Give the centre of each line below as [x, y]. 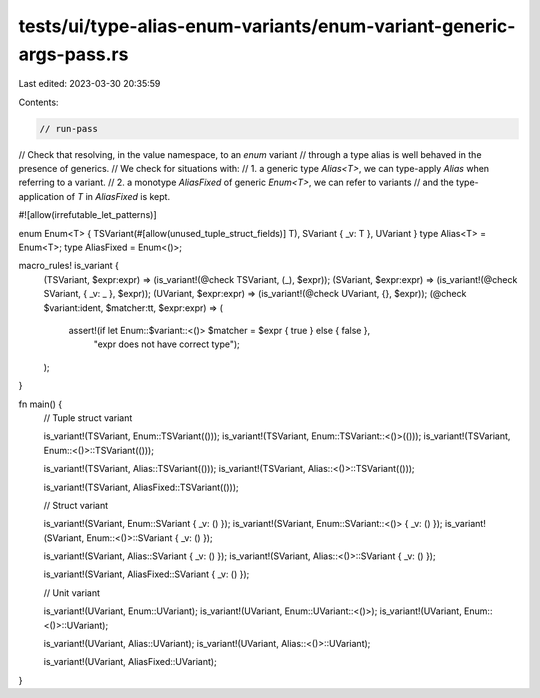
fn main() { [40, 404]
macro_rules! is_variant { [69, 266]
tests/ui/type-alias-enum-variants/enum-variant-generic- [267, 26]
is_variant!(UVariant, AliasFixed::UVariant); [130, 662]
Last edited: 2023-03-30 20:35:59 [89, 84]
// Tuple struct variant [88, 417]
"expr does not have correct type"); [166, 344]
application [41, 196]
